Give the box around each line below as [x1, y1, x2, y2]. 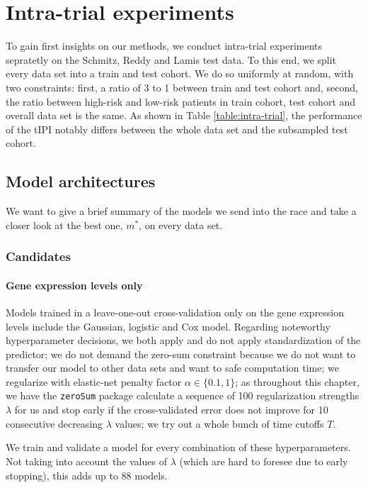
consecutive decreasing [6, 416, 103, 431]
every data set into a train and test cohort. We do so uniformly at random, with [6, 66, 354, 81]
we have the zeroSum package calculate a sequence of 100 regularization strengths [6, 388, 360, 403]
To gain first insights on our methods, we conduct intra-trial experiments [6, 38, 323, 53]
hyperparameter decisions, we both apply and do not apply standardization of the [6, 333, 361, 348]
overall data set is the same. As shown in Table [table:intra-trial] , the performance [6, 108, 362, 123]
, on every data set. [139, 217, 223, 232]
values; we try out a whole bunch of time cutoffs [115, 416, 324, 431]
